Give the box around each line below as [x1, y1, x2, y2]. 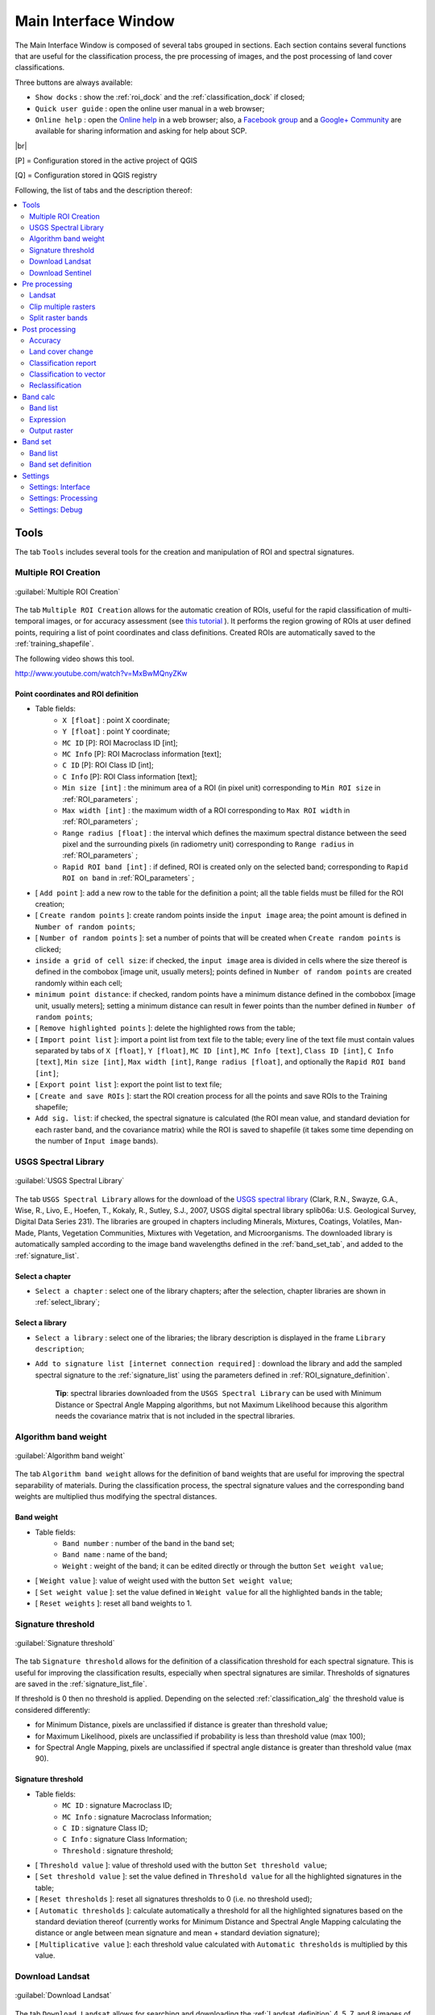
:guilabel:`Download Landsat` [14, 1991, 112, 2000]
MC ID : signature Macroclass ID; [62, 1801, 172, 1810]
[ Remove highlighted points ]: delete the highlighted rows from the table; [35, 1024, 296, 1033]
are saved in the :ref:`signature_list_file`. [14, 1679, 148, 1689]
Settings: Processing [29, 493, 98, 503]
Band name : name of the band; [62, 1550, 168, 1560]
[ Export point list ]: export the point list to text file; [35, 1080, 222, 1090]
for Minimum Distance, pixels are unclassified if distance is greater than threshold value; [35, 1720, 328, 1730]
